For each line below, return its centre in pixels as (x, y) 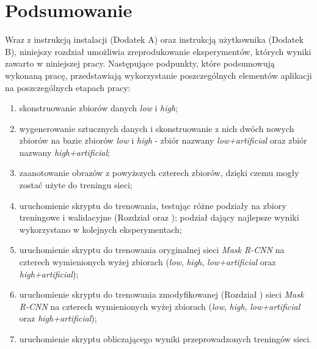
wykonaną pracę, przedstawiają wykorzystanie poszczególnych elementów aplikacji (158, 75)
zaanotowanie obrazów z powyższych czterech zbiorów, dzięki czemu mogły (159, 173)
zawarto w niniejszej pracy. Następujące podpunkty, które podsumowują (140, 63)
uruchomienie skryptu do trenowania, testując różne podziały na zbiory (153, 205)
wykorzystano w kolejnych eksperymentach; (100, 229)
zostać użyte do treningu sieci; (76, 185)
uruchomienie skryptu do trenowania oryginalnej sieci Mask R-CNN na (152, 250)
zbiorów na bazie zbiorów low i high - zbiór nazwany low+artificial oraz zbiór (163, 140)
